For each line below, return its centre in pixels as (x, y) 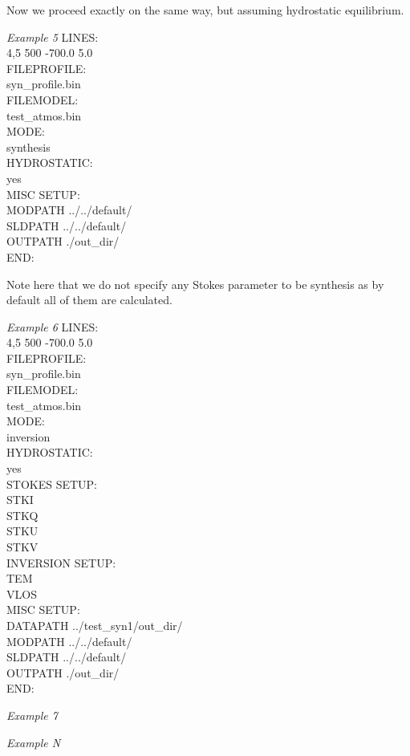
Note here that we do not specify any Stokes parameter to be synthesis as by (195, 284)
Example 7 (32, 715)
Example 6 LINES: (53, 326)
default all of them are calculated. (89, 300)
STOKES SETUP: (52, 484)
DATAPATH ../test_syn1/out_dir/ (95, 625)
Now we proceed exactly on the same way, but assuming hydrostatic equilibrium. (205, 10)
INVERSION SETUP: (61, 562)
